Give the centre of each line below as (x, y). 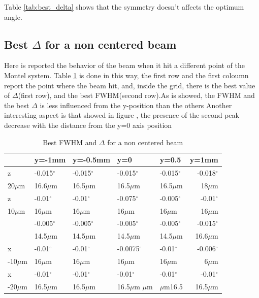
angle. (13, 16)
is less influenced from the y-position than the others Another (136, 105)
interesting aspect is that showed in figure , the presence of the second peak (122, 115)
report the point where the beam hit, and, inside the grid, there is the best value (130, 85)
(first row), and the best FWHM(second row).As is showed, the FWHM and (136, 95)
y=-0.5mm (91, 160)
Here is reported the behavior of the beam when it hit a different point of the (124, 65)
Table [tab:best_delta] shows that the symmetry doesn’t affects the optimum (124, 7)
